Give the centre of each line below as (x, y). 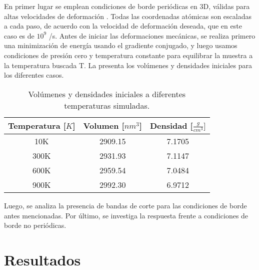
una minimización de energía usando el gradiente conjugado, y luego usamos (121, 45)
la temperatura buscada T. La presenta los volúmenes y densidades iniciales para (128, 65)
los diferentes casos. (34, 75)
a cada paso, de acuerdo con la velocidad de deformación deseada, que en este (123, 26)
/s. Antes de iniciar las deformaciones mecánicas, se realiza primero (152, 35)
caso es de (19, 35)
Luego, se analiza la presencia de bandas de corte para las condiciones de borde (125, 205)
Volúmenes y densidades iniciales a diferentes (107, 94)
